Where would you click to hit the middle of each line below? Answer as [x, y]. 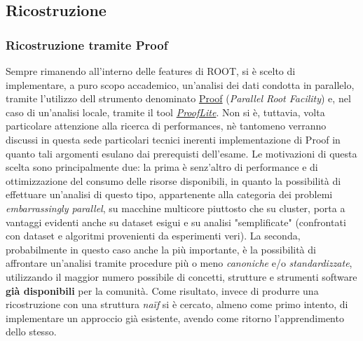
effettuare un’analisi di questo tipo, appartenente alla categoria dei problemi [169, 194]
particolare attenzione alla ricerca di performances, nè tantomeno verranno [166, 126]
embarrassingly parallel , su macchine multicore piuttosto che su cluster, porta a [176, 208]
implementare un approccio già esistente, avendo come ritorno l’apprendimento [175, 318]
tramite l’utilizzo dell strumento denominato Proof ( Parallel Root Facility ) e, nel [178, 98]
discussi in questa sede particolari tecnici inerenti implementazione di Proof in [173, 139]
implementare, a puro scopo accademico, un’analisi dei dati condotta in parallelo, [180, 84]
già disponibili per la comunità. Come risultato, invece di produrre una [162, 290]
